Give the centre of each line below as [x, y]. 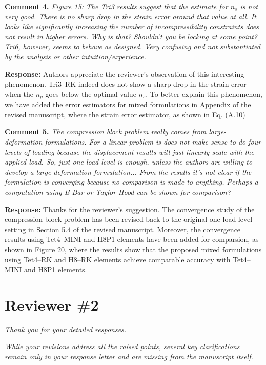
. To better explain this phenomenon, [204, 94]
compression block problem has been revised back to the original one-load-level [129, 219]
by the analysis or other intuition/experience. [75, 56]
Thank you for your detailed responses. [66, 329]
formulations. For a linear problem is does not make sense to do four [153, 141]
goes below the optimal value [91, 94]
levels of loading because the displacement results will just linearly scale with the [129, 151]
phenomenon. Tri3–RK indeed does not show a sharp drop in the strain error [126, 84]
